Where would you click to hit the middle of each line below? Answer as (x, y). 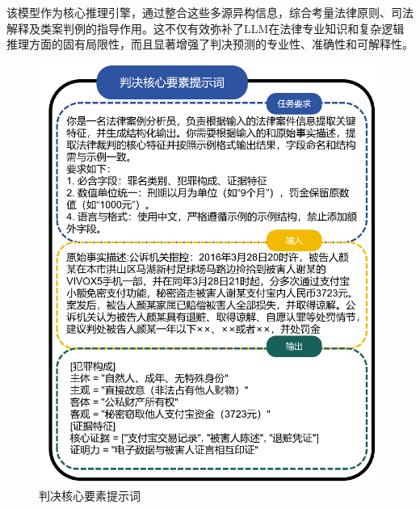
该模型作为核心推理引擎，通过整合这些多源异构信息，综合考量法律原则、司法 (210, 12)
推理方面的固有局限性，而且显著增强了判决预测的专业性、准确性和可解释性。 (210, 44)
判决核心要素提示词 (90, 495)
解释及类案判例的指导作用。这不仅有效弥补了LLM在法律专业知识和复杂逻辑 (206, 28)
